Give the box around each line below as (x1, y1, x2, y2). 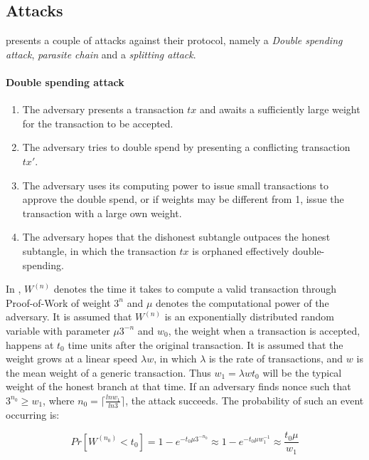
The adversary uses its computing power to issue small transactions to (22, 177, 328, 192)
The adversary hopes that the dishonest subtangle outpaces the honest (22, 229, 331, 244)
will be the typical (262, 365, 342, 380)
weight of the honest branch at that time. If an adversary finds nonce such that (6, 379, 351, 394)
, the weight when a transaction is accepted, (168, 323, 360, 338)
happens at (6, 337, 54, 352)
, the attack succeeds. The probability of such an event (125, 392, 364, 407)
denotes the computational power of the (156, 295, 329, 310)
